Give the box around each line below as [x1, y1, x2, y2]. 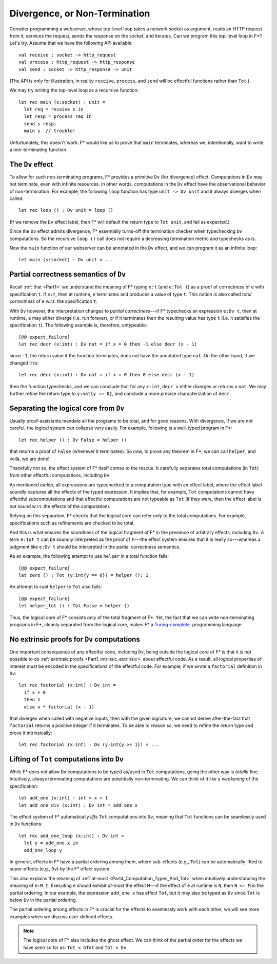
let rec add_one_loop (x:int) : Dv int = [18, 833, 124, 839]
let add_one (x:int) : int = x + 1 [18, 795, 108, 801]
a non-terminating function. [9, 147, 68, 153]
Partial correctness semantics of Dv [9, 270, 126, 279]
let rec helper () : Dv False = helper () [18, 437, 127, 443]
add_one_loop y [24, 847, 62, 853]
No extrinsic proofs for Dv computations [9, 635, 141, 644]
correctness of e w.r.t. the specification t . [9, 298, 98, 304]
